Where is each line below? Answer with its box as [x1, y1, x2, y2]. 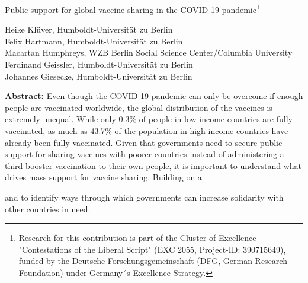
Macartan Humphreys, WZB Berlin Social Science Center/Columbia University [5, 46, 293, 59]
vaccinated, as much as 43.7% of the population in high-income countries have [5, 125, 288, 136]
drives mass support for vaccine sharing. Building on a [5, 171, 202, 183]
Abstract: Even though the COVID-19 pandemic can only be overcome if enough [5, 90, 303, 102]
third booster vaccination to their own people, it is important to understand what [5, 159, 301, 171]
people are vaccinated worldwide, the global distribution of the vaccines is [5, 101, 272, 113]
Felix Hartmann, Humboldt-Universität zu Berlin [5, 34, 183, 47]
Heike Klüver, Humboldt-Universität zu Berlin [5, 23, 173, 36]
